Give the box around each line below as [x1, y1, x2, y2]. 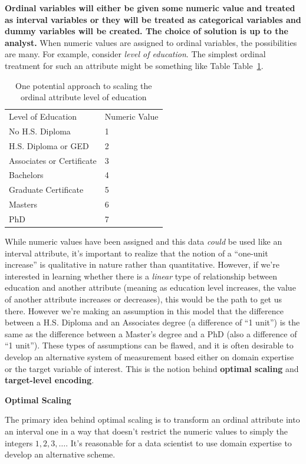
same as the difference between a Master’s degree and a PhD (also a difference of [5, 327, 297, 340]
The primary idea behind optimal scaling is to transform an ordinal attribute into [5, 413, 300, 426]
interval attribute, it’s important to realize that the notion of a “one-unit [5, 246, 268, 259]
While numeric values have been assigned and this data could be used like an [5, 235, 282, 247]
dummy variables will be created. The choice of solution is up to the [5, 25, 288, 37]
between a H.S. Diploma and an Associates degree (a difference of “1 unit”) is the [5, 316, 300, 328]
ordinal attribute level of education [20, 91, 147, 103]
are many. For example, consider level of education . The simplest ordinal [5, 48, 266, 60]
